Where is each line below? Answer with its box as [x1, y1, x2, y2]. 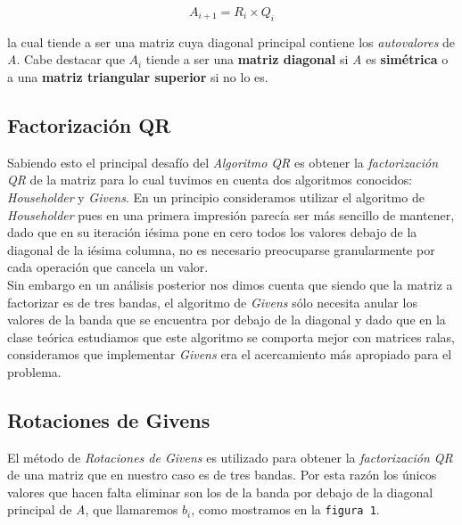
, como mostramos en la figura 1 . [191, 500, 380, 519]
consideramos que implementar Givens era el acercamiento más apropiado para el [7, 345, 452, 364]
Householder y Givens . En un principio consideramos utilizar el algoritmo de [7, 187, 425, 206]
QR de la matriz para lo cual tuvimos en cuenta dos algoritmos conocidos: [7, 170, 413, 189]
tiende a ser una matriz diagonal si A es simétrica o [145, 50, 449, 69]
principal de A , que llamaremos [7, 500, 178, 519]
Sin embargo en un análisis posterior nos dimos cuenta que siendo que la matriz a [7, 275, 453, 293]
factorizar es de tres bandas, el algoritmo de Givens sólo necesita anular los [7, 292, 417, 311]
